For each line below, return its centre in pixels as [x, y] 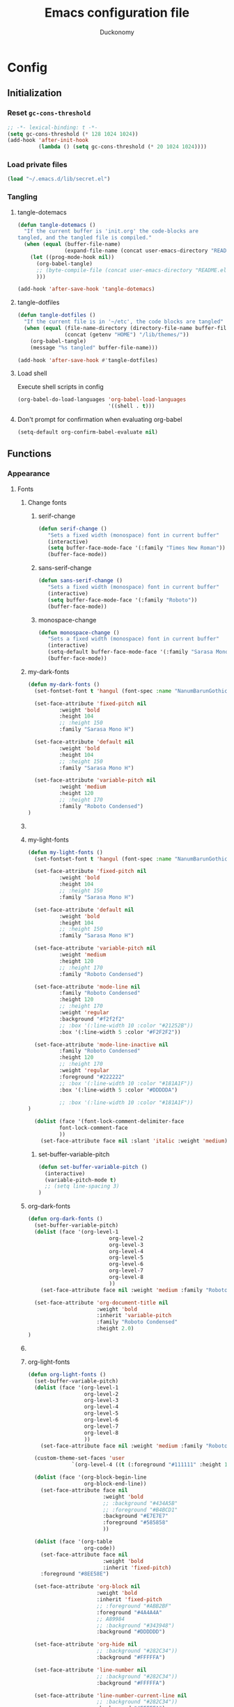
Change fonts [47, 502]
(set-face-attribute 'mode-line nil [87, 986]
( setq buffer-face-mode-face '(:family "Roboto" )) [123, 600]
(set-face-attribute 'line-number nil [90, 1670]
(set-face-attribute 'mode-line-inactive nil [101, 1045]
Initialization [35, 93]
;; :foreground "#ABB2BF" [134, 1606]
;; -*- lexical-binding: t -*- [53, 127]
